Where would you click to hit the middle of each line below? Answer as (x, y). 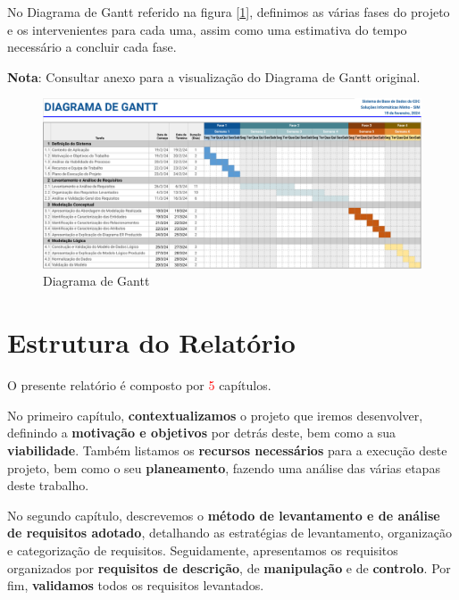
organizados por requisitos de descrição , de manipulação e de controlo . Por (229, 567)
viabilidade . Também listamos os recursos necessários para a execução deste (227, 450)
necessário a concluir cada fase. (92, 47)
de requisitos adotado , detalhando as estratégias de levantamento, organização (229, 533)
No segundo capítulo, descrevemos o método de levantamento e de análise (224, 515)
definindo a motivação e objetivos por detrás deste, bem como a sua (202, 433)
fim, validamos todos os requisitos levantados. (136, 585)
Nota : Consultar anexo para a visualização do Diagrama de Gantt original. (214, 76)
